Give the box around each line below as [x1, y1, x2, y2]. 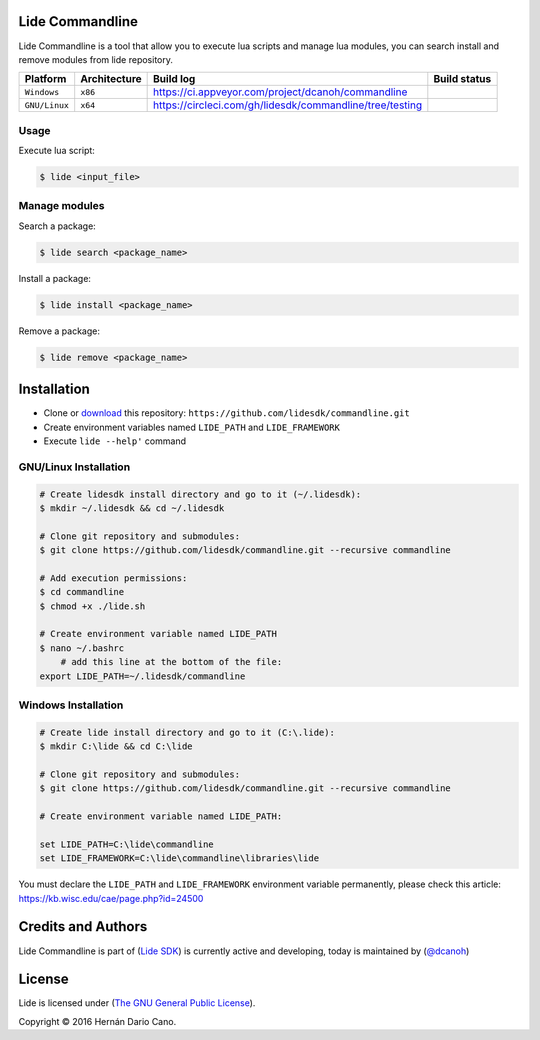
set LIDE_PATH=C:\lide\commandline [39, 838, 214, 850]
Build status [433, 72, 492, 86]
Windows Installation [18, 698, 124, 712]
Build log [153, 72, 196, 86]
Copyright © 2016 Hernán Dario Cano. [18, 1015, 177, 1027]
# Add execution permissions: [39, 572, 188, 584]
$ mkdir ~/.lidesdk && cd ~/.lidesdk [39, 502, 225, 514]
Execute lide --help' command [43, 435, 187, 447]
